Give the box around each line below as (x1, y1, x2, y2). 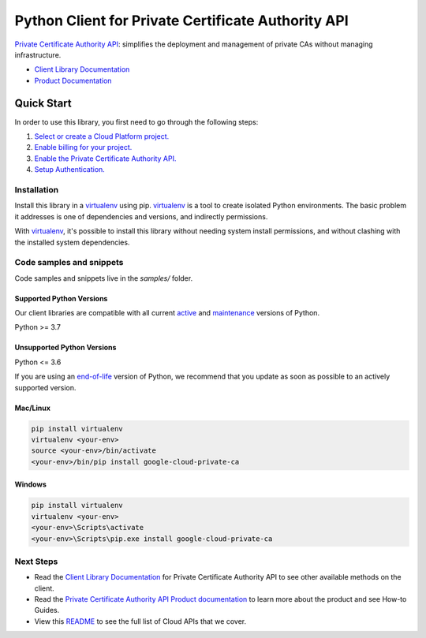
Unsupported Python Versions (14, 343, 117, 353)
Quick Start (14, 96, 72, 110)
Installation (14, 184, 59, 195)
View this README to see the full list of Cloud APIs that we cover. (34, 616, 247, 626)
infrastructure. (14, 50, 62, 59)
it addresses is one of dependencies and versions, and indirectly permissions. (14, 211, 268, 221)
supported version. (14, 382, 77, 392)
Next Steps (14, 556, 58, 567)
